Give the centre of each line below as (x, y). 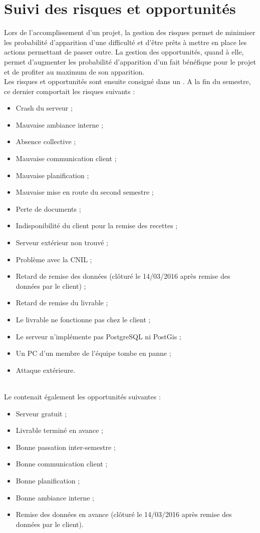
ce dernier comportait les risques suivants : (70, 91)
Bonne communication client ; (62, 464)
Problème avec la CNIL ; (54, 259)
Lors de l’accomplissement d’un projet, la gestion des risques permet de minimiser (130, 32)
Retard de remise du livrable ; (62, 303)
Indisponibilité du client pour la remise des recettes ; (97, 225)
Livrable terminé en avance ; (59, 430)
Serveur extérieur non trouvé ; (62, 242)
